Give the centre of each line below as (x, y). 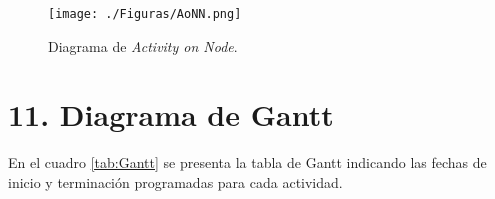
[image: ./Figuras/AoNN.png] (145, 14)
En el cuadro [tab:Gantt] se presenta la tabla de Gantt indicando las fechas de (247, 162)
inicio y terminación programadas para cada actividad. (175, 181)
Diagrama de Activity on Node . (143, 45)
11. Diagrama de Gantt (171, 114)
